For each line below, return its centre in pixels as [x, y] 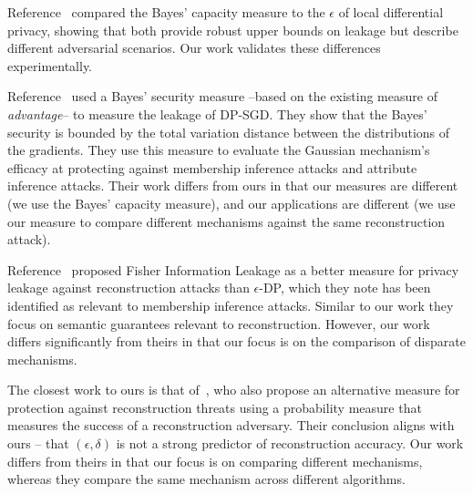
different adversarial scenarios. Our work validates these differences [194, 48]
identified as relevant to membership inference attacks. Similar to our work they [231, 305]
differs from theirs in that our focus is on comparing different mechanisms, [215, 461]
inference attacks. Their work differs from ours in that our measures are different [233, 185]
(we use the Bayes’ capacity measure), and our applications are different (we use [231, 203]
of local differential [391, 12]
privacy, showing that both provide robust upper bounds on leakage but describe [233, 30]
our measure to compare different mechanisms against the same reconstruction [226, 221]
